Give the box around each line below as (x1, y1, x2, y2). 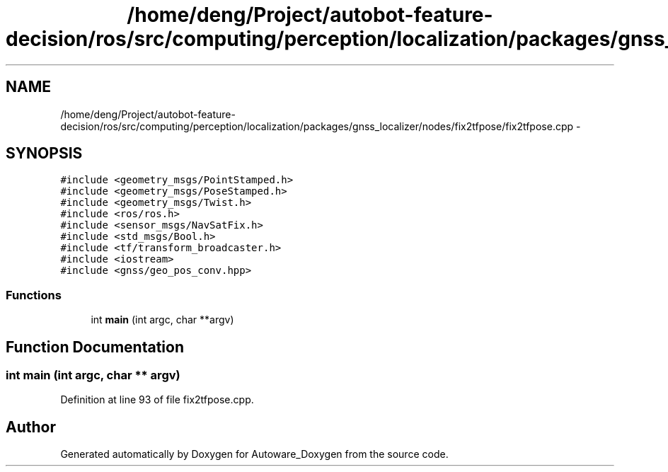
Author (6, 418, 56, 436)
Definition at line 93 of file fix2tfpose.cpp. (60, 393, 254, 406)
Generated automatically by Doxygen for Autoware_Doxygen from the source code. (60, 448, 449, 461)
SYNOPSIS (6, 144, 83, 163)
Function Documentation (6, 338, 184, 356)
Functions (6, 287, 62, 302)
